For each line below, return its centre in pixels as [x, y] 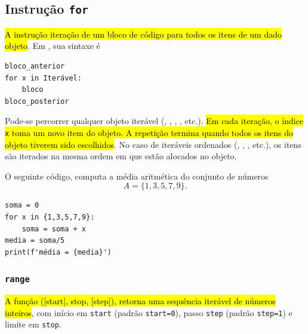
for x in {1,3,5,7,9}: [50, 217]
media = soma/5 [35, 241]
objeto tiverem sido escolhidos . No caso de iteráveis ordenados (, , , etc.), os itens [153, 144]
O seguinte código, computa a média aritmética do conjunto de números [137, 176]
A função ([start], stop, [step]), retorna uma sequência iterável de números [140, 301]
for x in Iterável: [43, 78]
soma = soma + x [54, 229]
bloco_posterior [37, 101]
